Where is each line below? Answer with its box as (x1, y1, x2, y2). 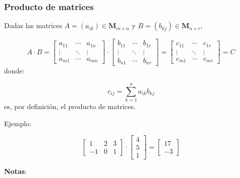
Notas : (4, 166, 27, 176)
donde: (4, 65, 25, 76)
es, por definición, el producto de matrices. (4, 101, 136, 111)
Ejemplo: (4, 118, 32, 128)
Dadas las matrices (4, 20, 63, 31)
